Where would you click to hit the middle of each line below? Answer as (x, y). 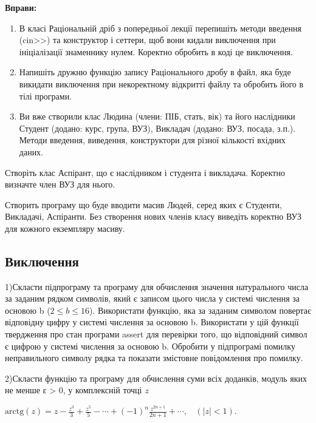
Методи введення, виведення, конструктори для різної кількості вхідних (152, 140)
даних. (31, 151)
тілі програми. (46, 96)
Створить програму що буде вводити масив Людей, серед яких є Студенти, (143, 204)
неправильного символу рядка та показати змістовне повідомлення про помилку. (154, 358)
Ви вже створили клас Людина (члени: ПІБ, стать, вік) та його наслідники (157, 116)
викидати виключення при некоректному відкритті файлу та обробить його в (161, 83)
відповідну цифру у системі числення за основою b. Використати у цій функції (152, 322)
